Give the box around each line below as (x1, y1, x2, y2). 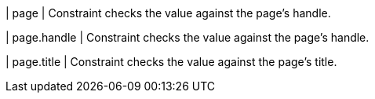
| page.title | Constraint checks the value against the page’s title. (5, 55, 337, 68)
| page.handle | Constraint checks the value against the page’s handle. (5, 31, 370, 44)
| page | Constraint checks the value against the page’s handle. (5, 6, 331, 20)
